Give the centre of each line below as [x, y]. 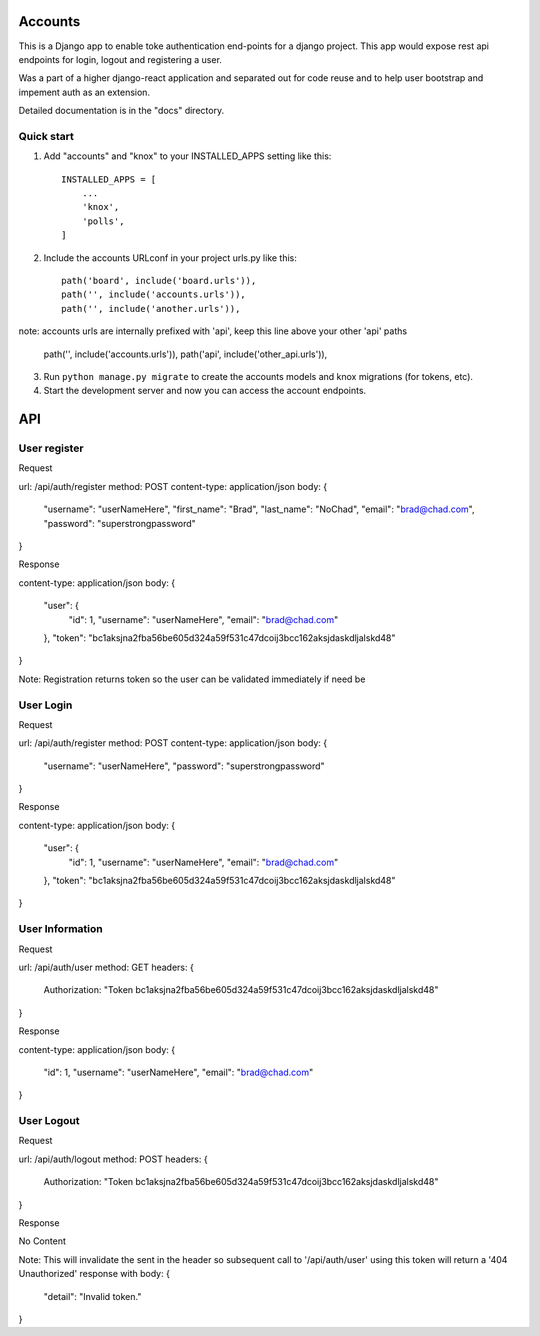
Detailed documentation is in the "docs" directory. [121, 111]
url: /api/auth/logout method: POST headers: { [113, 1159]
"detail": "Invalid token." [92, 1296]
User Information [61, 929]
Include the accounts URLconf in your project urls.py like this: [170, 257]
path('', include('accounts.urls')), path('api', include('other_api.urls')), [185, 354]
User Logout [49, 1121]
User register [51, 448]
